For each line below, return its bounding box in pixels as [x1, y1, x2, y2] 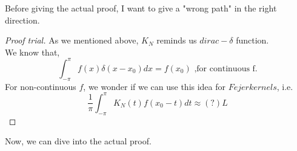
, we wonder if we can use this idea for [83, 80, 226, 92]
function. [236, 34, 269, 47]
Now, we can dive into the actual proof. [5, 135, 152, 147]
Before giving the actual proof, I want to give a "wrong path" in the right [5, 2, 277, 14]
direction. [5, 13, 40, 26]
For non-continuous [5, 80, 76, 92]
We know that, [5, 45, 60, 58]
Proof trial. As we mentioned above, [5, 34, 139, 47]
